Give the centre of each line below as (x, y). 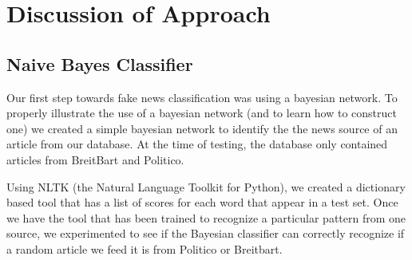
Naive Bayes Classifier (100, 63)
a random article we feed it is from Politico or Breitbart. (145, 248)
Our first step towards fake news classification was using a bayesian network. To (202, 97)
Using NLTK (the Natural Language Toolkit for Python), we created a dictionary (206, 186)
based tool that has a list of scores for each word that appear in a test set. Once (202, 202)
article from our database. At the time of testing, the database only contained (197, 144)
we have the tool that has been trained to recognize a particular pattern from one (206, 217)
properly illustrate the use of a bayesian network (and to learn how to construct (202, 113)
